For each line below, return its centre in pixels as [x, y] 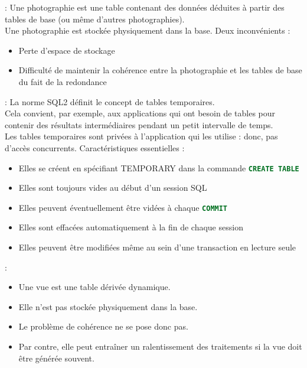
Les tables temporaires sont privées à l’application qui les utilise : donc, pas [141, 136]
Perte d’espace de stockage [67, 50]
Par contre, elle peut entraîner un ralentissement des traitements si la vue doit [160, 346]
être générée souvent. [56, 358]
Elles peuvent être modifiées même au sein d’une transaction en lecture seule [157, 247]
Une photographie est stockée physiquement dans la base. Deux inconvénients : [148, 30]
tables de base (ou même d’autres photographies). [95, 19]
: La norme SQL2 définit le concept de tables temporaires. [110, 101]
